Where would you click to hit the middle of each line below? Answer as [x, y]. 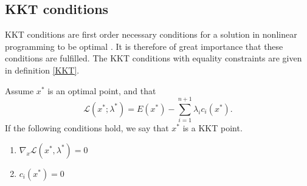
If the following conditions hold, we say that [87, 128]
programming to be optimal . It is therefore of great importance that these [144, 46]
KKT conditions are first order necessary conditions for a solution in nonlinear [151, 34]
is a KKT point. [212, 128]
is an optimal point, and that [102, 90]
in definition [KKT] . [42, 70]
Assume [19, 90]
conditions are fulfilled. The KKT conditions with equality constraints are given [153, 58]
